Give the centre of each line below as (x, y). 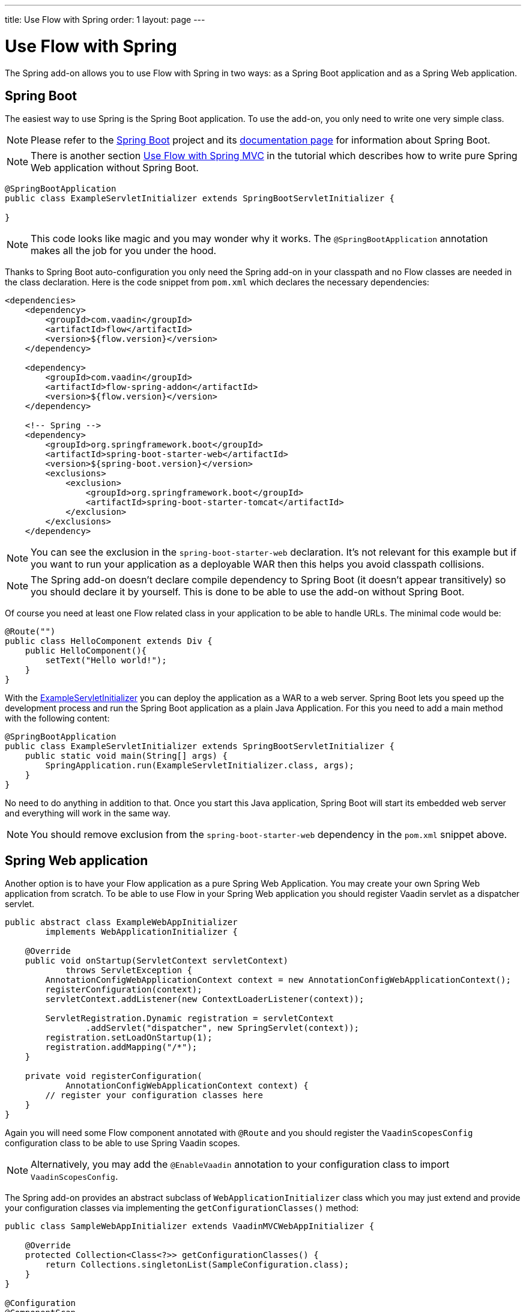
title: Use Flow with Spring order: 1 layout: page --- (105, 20)
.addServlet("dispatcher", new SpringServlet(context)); (222, 1028)
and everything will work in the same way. (88, 813)
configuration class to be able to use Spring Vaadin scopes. (122, 1143)
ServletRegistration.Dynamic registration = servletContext (189, 1019)
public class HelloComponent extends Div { (109, 641)
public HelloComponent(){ (86, 651)
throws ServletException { (129, 970)
